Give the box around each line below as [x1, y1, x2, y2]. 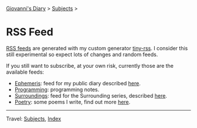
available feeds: [6, 68, 45, 75]
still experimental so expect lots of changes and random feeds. [6, 51, 158, 58]
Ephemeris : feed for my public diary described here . [14, 79, 141, 87]
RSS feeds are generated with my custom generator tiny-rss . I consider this [6, 44, 188, 51]
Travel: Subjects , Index [6, 115, 62, 122]
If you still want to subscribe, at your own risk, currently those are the [6, 62, 174, 69]
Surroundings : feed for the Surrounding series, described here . [14, 92, 167, 99]
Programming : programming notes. [14, 86, 100, 93]
